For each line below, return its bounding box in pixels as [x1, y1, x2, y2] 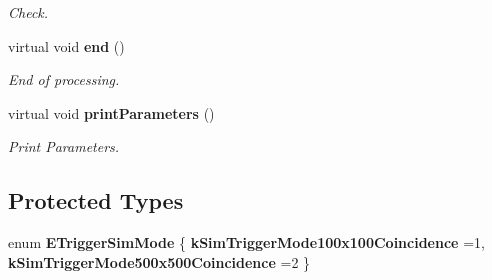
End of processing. [8, 69, 120, 90]
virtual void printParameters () [8, 102, 215, 123]
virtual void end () [8, 35, 125, 56]
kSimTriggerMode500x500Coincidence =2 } [8, 251, 311, 272]
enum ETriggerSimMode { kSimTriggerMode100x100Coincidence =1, [8, 232, 485, 253]
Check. [8, 2, 49, 22]
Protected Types [8, 185, 184, 216]
